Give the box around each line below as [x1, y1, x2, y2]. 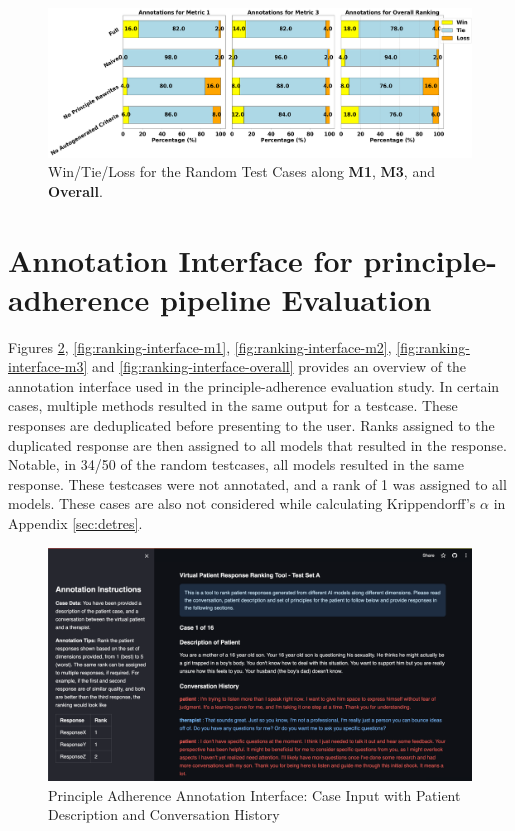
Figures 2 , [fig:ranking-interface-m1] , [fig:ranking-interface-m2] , [8, 336, 392, 357]
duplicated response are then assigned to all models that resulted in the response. [8, 434, 507, 455]
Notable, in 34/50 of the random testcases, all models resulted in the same [8, 454, 464, 475]
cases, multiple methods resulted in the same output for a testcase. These [8, 395, 458, 416]
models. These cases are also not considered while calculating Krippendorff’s [8, 493, 476, 514]
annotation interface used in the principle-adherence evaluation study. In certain [8, 375, 500, 396]
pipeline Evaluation [159, 278, 432, 319]
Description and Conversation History [48, 804, 280, 825]
